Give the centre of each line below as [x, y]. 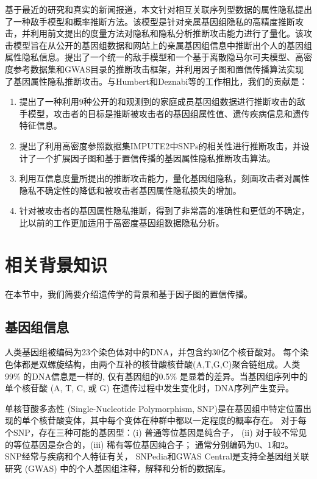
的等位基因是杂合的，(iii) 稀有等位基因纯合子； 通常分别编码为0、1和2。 [149, 444]
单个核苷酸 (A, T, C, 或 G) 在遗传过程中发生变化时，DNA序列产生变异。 [149, 388]
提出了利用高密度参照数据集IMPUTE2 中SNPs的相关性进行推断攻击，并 [160, 145]
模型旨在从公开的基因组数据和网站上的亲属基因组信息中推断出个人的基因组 [162, 45]
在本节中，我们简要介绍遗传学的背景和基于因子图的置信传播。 [129, 293]
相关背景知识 [56, 264]
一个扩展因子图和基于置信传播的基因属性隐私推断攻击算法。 [156, 158]
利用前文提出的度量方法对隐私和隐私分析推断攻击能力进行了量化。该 [167, 33]
